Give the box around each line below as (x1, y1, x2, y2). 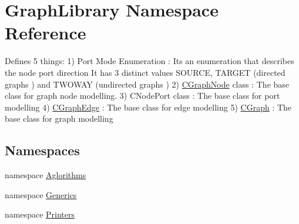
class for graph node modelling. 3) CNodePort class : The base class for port (5, 89, 280, 102)
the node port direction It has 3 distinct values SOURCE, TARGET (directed (5, 66, 285, 78)
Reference (5, 21, 86, 45)
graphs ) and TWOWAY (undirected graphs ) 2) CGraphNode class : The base (5, 78, 290, 90)
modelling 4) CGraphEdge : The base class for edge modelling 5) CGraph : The (5, 101, 292, 113)
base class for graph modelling (5, 112, 113, 125)
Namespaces (5, 141, 80, 159)
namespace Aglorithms (5, 169, 86, 181)
